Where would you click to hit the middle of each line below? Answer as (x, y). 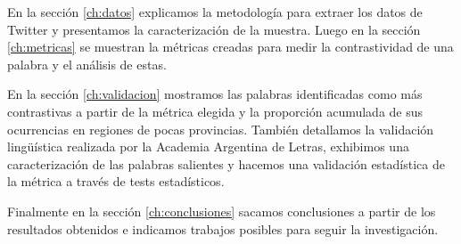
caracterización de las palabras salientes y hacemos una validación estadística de (226, 163)
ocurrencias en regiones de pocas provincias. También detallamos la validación (221, 129)
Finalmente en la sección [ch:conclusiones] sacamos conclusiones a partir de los (222, 211)
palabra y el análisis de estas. (87, 64)
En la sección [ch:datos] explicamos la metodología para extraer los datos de (215, 12)
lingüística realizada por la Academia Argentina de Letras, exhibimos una (208, 146)
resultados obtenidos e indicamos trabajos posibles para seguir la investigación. (223, 228)
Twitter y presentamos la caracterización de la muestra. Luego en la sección (214, 29)
